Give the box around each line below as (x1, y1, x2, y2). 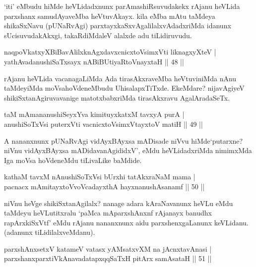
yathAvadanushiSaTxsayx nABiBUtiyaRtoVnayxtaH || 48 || (4, 56, 184, 66)
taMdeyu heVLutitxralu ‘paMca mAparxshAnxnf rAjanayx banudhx (4, 208, 212, 218)
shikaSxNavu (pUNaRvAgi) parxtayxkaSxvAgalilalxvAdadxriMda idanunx (4, 20, 231, 31)
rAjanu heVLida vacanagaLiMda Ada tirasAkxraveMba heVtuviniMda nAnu (4, 73, 237, 83)
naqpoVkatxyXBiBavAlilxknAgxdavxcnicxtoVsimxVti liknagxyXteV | (4, 47, 216, 57)
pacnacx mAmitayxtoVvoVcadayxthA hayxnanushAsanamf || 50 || (4, 181, 205, 191)
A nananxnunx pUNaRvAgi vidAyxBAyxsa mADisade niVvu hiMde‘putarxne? (4, 135, 243, 146)
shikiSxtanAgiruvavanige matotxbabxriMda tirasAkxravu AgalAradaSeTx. (4, 92, 230, 103)
